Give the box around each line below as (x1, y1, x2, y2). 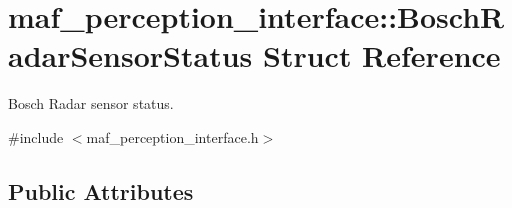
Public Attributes (8, 175, 194, 206)
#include (8, 126, 64, 147)
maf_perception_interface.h (86, 126, 259, 147)
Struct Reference (262, 35, 501, 76)
